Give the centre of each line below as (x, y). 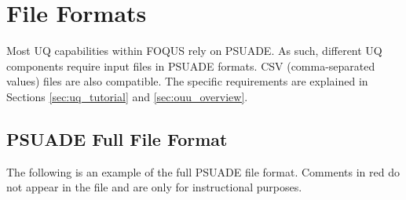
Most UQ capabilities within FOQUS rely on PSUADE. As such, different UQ (194, 51)
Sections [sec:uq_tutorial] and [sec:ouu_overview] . (127, 96)
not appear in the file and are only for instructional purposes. (154, 187)
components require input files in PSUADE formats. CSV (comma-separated (191, 65)
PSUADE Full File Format (117, 138)
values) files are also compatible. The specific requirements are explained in (187, 81)
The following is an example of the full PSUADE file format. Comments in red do (203, 171)
